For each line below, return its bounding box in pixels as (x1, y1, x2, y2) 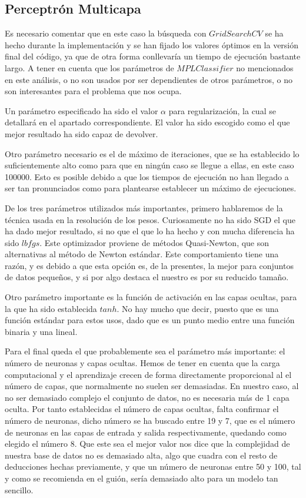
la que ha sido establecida (5, 302, 97, 314)
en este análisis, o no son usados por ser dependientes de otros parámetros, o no (5, 73, 292, 85)
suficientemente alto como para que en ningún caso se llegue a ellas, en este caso (5, 159, 294, 171)
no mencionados (236, 61, 294, 74)
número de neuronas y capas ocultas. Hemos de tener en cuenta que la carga (5, 357, 280, 369)
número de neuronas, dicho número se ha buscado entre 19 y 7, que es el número (5, 414, 295, 427)
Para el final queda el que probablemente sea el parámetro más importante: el (5, 345, 285, 357)
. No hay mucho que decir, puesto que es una (117, 302, 279, 314)
